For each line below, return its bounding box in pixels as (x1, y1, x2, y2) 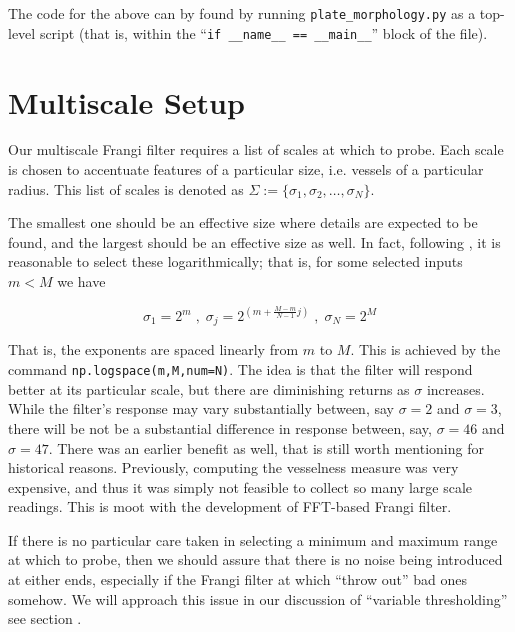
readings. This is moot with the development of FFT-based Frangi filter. (8, 496, 452, 517)
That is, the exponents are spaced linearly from (8, 339, 299, 360)
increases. (426, 378, 485, 399)
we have (57, 271, 106, 291)
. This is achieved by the (350, 339, 501, 360)
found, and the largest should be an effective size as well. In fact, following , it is (8, 231, 501, 252)
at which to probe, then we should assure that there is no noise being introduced (8, 549, 503, 570)
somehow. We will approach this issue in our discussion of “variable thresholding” (8, 588, 508, 609)
